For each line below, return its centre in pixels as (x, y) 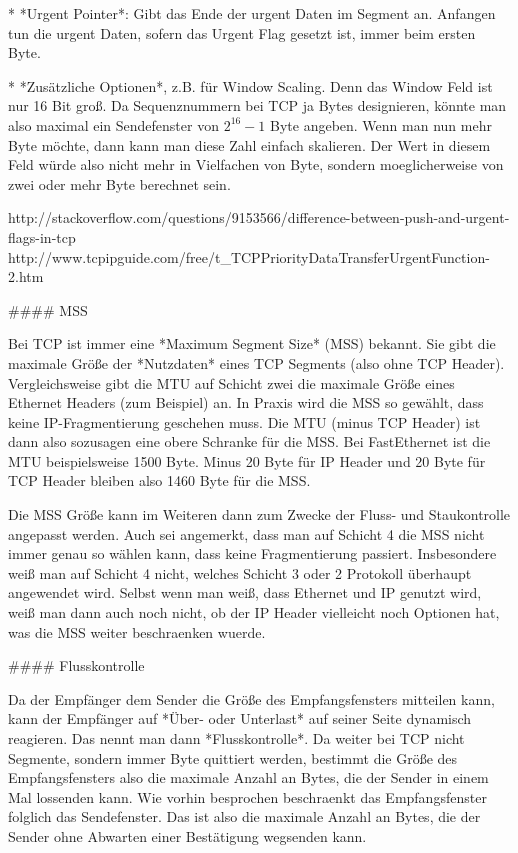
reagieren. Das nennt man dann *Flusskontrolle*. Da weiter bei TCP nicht (236, 738)
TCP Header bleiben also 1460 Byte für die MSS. (159, 480)
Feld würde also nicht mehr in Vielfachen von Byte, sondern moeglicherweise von (256, 164)
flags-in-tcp (42, 236)
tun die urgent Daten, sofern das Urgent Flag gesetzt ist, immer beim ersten (242, 32)
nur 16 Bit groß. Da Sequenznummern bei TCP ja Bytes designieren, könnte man (257, 105)
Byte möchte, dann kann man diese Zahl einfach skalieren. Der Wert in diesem (249, 144)
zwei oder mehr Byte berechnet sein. (119, 183)
